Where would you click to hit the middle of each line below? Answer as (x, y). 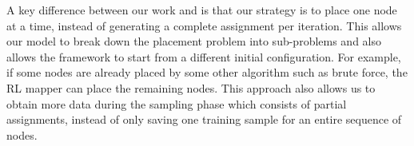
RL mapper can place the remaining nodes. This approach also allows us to (191, 87)
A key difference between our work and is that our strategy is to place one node (202, 10)
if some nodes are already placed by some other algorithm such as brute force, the (207, 72)
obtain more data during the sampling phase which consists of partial (177, 103)
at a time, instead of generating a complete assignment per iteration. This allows (204, 25)
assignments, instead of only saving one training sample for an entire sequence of (204, 119)
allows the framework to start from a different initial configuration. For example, (204, 56)
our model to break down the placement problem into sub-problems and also (194, 41)
